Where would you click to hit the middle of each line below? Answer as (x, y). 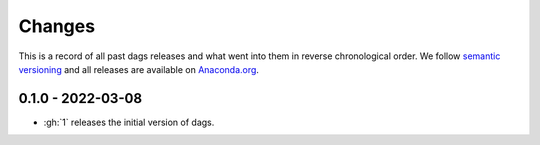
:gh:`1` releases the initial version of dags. (129, 122)
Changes (56, 26)
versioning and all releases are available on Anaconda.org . (139, 69)
